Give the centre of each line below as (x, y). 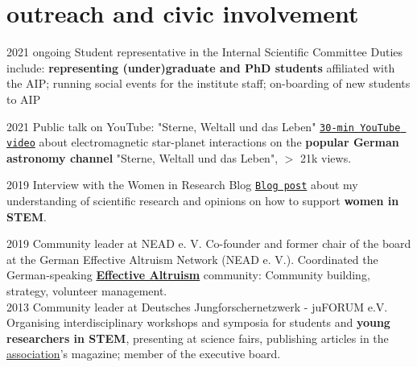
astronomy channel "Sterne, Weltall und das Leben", (142, 157)
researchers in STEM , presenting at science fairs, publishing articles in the (198, 338)
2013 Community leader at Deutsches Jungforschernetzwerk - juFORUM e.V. (197, 306)
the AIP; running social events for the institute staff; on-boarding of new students (208, 83)
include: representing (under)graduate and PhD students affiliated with (201, 67)
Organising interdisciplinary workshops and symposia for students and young (198, 322)
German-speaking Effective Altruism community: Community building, (188, 275)
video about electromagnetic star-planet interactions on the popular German (203, 142)
